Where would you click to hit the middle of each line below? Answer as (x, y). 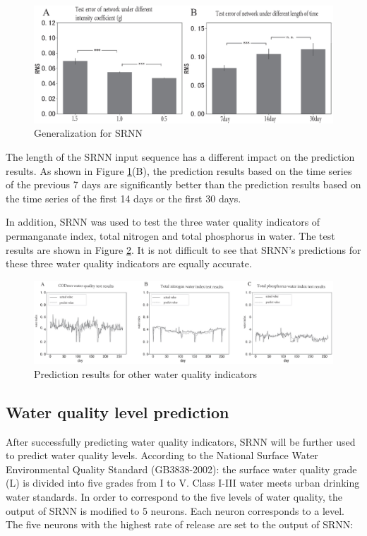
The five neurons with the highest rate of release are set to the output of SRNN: (180, 524)
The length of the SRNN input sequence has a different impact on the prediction (180, 157)
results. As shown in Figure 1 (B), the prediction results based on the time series (179, 170)
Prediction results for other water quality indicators (146, 373)
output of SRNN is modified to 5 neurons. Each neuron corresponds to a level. (175, 510)
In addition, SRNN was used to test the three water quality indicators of (163, 222)
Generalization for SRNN (88, 133)
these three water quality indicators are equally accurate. (129, 263)
